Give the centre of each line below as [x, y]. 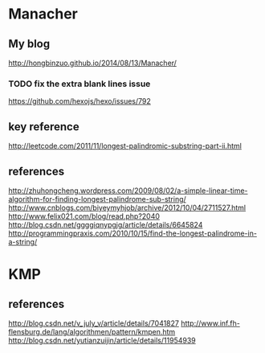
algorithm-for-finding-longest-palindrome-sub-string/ [97, 199]
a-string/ [23, 241]
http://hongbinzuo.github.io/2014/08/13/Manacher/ [92, 63]
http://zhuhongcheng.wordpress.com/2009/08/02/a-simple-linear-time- [128, 191]
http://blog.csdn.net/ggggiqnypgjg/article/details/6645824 [106, 224]
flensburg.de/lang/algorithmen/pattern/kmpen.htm [92, 331]
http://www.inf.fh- [210, 323]
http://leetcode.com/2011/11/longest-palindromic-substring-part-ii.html [125, 146]
